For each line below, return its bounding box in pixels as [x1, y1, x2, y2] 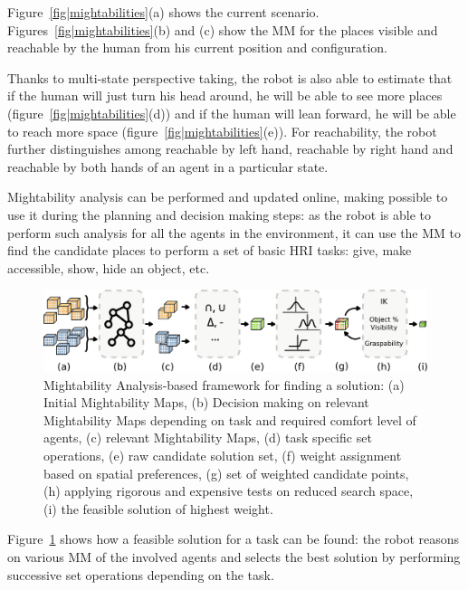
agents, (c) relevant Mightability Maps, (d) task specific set [43, 428, 372, 447]
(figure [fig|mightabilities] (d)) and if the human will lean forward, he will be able [7, 103, 456, 122]
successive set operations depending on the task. [7, 565, 274, 584]
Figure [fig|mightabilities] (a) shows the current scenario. [7, 3, 320, 21]
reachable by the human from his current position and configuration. [7, 38, 388, 57]
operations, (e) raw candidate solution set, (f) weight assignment [43, 445, 402, 464]
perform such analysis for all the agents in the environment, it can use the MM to [7, 223, 462, 242]
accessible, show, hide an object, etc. [7, 258, 210, 277]
